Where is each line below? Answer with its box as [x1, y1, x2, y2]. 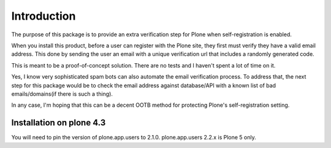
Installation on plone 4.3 [11, 117, 106, 128]
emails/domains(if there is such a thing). [11, 90, 113, 98]
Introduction [11, 9, 76, 23]
